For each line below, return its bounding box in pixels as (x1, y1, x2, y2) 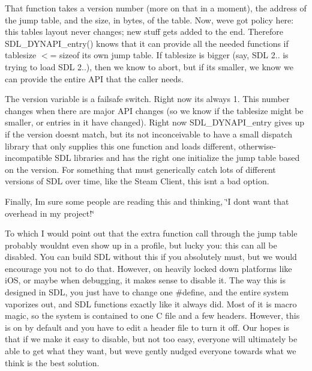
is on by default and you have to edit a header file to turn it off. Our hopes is (5, 321, 290, 333)
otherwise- (238, 139, 277, 152)
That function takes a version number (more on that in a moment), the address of (5, 2, 307, 14)
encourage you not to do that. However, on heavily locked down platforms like (5, 262, 292, 274)
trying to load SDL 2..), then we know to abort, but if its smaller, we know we (5, 60, 293, 73)
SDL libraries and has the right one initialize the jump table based (55, 151, 300, 164)
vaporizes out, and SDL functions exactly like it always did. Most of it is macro (5, 297, 297, 310)
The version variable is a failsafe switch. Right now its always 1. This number (5, 92, 290, 105)
